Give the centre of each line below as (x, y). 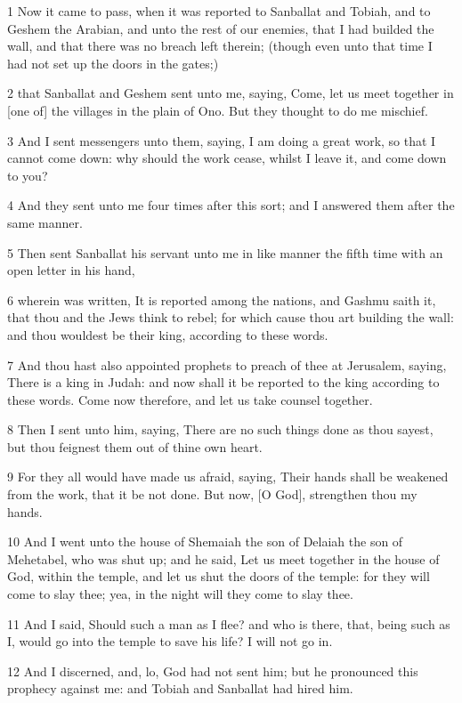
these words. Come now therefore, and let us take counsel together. (190, 399)
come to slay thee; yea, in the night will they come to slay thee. (180, 594)
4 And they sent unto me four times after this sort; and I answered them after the (231, 205)
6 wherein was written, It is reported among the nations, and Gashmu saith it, (222, 299)
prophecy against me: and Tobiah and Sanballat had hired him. (180, 688)
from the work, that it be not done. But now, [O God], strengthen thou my (212, 494)
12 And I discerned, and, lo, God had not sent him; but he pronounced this (213, 671)
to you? (28, 175)
